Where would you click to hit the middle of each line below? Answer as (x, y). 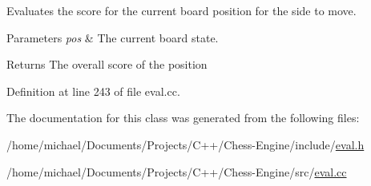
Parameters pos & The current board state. (113, 37)
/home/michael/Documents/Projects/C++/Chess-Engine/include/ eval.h (185, 144)
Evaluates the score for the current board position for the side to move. (181, 10)
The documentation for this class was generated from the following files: (183, 118)
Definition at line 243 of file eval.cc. (93, 91)
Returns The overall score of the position (107, 64)
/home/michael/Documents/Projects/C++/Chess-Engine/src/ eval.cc (177, 171)
